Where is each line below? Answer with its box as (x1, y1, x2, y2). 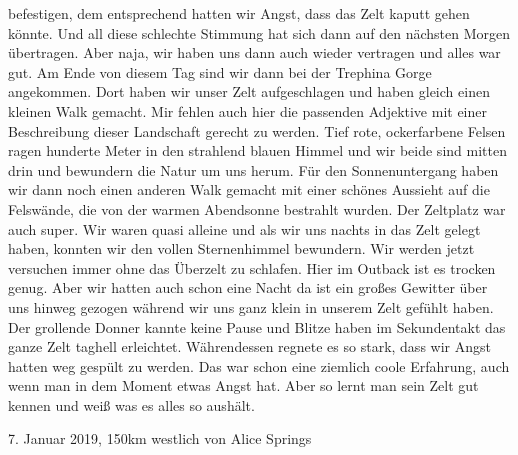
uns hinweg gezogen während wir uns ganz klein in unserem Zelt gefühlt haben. (8, 296, 494, 317)
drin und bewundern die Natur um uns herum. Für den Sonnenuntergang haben (8, 159, 499, 180)
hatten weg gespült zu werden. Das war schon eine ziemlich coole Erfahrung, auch (8, 355, 510, 376)
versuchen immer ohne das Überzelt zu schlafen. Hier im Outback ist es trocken (8, 257, 496, 278)
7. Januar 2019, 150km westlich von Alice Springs (8, 428, 312, 449)
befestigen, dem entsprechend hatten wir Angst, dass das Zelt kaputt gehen (8, 3, 470, 23)
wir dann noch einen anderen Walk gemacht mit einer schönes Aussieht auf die (8, 179, 490, 200)
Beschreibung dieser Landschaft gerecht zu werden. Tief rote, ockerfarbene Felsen (8, 120, 506, 141)
